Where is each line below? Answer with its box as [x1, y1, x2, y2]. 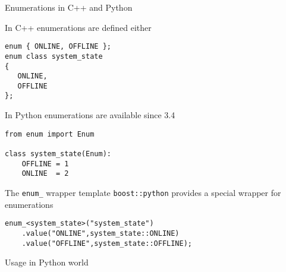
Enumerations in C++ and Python [5, 1, 133, 13]
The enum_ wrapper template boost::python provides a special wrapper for [5, 186, 281, 198]
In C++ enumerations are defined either [5, 21, 152, 33]
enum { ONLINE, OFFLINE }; [5, 42, 111, 51]
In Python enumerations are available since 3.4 [5, 109, 175, 121]
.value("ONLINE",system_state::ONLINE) [21, 229, 180, 238]
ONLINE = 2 [21, 169, 69, 178]
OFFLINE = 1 [21, 159, 69, 168]
